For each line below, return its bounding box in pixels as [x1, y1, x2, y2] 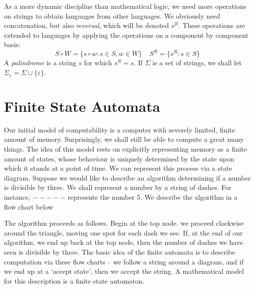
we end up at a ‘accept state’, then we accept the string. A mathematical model [4, 266, 244, 276]
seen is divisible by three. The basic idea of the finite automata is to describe [4, 246, 235, 257]
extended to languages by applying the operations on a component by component [4, 29, 249, 40]
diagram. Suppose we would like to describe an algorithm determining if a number [4, 172, 251, 183]
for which [84, 57, 112, 68]
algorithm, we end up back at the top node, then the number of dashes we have [4, 237, 243, 247]
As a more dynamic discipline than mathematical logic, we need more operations [4, 1, 247, 11]
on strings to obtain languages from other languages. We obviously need [4, 10, 220, 21]
